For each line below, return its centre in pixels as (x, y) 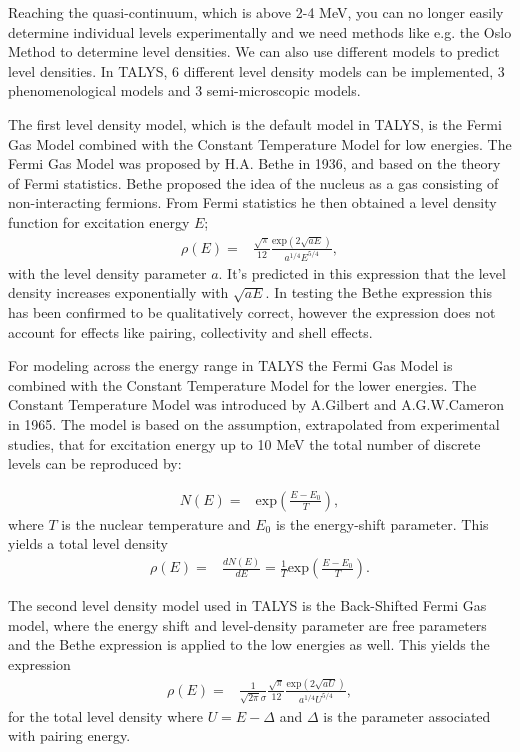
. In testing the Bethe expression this (379, 292)
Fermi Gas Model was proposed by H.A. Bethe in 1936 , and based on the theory (254, 163)
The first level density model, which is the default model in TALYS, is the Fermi (255, 123)
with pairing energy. (69, 735)
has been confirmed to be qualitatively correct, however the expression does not (252, 311)
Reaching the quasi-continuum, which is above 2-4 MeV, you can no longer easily (256, 12)
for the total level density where (105, 715)
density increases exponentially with (118, 292)
